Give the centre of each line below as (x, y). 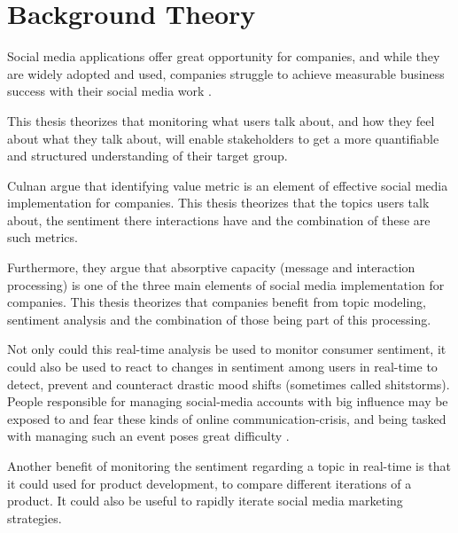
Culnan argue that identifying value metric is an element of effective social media (228, 185)
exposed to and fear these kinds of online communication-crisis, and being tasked (227, 418)
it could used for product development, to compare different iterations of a (210, 483)
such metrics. (43, 237)
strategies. (35, 517)
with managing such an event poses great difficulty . (148, 436)
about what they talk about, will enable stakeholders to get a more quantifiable (223, 138)
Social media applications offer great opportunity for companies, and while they (224, 56)
